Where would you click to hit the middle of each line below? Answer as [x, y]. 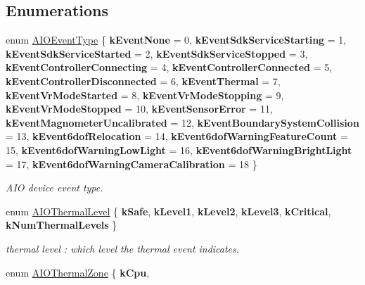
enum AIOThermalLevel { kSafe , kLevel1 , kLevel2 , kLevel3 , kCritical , [168, 211]
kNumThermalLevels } [62, 225]
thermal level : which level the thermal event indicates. [123, 248]
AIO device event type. [55, 188]
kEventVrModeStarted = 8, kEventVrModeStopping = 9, [145, 95]
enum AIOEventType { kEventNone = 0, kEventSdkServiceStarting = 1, [176, 40]
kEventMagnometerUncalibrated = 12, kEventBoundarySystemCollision [182, 122]
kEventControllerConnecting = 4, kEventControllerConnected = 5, [169, 67]
